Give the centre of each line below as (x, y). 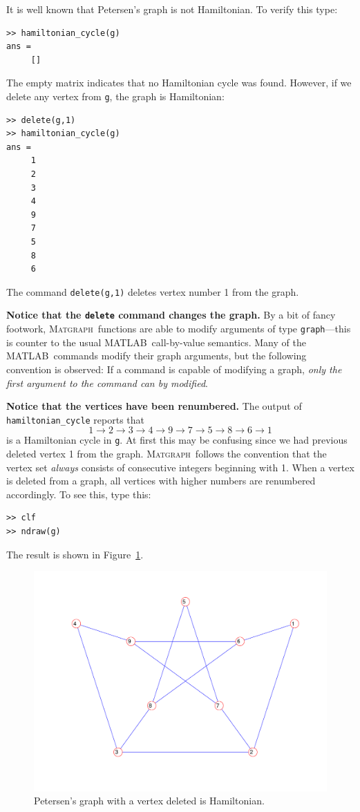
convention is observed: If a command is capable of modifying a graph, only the (174, 369)
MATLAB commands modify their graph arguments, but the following (157, 356)
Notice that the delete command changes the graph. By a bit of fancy (171, 315)
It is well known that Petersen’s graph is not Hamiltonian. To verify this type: (172, 9)
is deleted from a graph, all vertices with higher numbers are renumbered (161, 481)
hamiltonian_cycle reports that (76, 419)
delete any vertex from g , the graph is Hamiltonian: (115, 96)
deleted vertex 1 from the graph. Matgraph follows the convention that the (167, 453)
